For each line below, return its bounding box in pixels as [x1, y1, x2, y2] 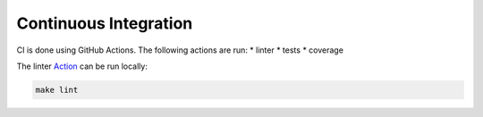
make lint [35, 85, 79, 95]
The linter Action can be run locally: [16, 61, 148, 71]
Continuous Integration [16, 13, 193, 33]
